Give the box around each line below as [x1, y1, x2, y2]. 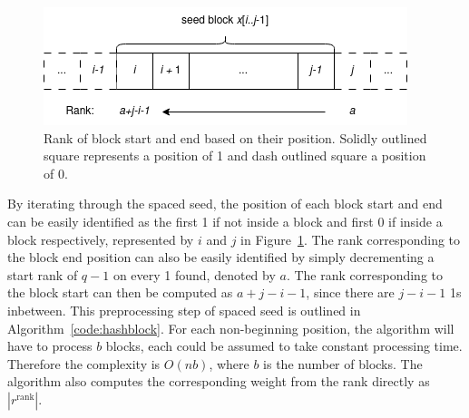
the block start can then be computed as [7, 283, 233, 302]
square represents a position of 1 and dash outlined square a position [44, 146, 426, 165]
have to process [7, 336, 93, 355]
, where [209, 354, 249, 373]
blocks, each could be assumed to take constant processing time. [105, 336, 463, 355]
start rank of [7, 265, 78, 284]
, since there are [306, 283, 395, 302]
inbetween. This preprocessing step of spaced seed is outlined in [7, 300, 361, 319]
